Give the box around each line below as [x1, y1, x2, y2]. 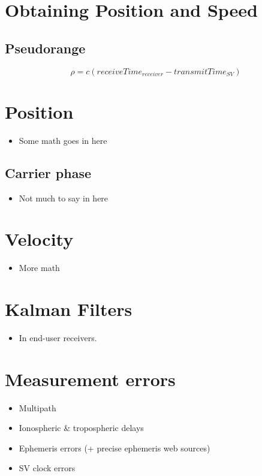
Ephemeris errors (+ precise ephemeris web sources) [19, 441, 210, 454]
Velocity [5, 227, 74, 251]
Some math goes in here [19, 134, 107, 146]
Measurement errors [5, 366, 176, 391]
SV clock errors [19, 462, 76, 474]
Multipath [19, 401, 56, 414]
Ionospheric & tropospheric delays [19, 421, 144, 434]
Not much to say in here [19, 191, 109, 204]
